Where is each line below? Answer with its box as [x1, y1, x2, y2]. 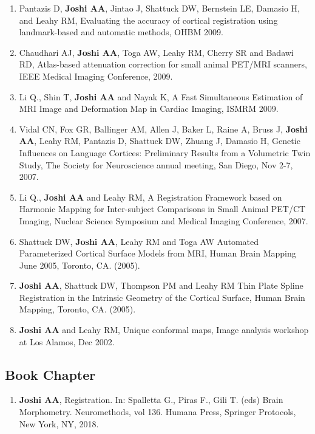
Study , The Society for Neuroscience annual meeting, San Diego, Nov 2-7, [19, 158, 293, 171]
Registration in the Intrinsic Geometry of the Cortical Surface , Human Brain [19, 291, 305, 303]
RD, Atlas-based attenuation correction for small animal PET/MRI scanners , [19, 58, 307, 71]
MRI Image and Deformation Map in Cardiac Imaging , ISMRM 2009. [19, 102, 279, 115]
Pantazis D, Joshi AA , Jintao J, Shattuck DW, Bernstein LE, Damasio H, [19, 2, 300, 14]
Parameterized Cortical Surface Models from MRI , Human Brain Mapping [19, 247, 296, 260]
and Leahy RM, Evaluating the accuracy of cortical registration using [19, 13, 278, 26]
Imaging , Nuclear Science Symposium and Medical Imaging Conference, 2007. [19, 214, 308, 227]
